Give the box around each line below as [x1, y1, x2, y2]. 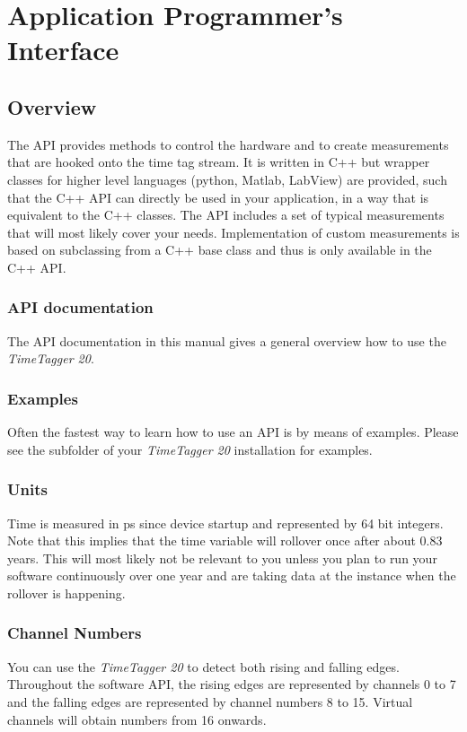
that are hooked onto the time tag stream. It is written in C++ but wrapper [7, 152, 430, 171]
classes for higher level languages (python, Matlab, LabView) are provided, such [7, 170, 447, 188]
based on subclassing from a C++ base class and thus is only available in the [7, 240, 432, 259]
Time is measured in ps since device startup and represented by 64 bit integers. [7, 513, 444, 532]
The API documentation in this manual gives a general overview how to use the [7, 331, 446, 350]
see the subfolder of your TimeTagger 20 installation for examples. [7, 440, 373, 458]
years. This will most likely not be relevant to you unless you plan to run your [7, 548, 437, 567]
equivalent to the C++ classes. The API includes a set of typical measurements [7, 205, 445, 224]
